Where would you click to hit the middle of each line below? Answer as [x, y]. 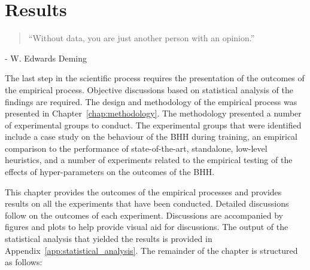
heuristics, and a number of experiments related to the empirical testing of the [149, 160]
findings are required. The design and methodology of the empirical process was [151, 101]
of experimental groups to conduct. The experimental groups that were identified [153, 125]
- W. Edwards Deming [46, 58]
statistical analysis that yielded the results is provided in [109, 239]
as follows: [24, 262]
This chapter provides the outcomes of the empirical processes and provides [143, 191]
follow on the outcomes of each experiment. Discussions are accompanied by [144, 215]
